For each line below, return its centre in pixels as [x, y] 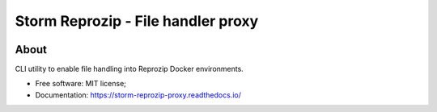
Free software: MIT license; [81, 84]
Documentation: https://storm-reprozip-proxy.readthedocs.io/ [138, 95]
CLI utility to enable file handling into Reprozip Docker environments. [129, 69]
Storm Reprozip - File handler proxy [137, 21]
